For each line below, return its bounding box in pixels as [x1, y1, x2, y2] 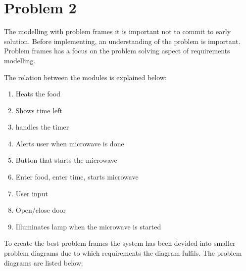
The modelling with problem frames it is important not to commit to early [4, 26, 231, 37]
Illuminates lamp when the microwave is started [15, 221, 161, 231]
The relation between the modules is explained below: [4, 72, 167, 82]
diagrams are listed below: [4, 257, 83, 268]
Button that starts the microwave [15, 155, 117, 165]
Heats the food [15, 89, 61, 99]
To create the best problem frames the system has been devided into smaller [4, 238, 236, 248]
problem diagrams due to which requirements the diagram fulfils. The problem [4, 248, 242, 258]
